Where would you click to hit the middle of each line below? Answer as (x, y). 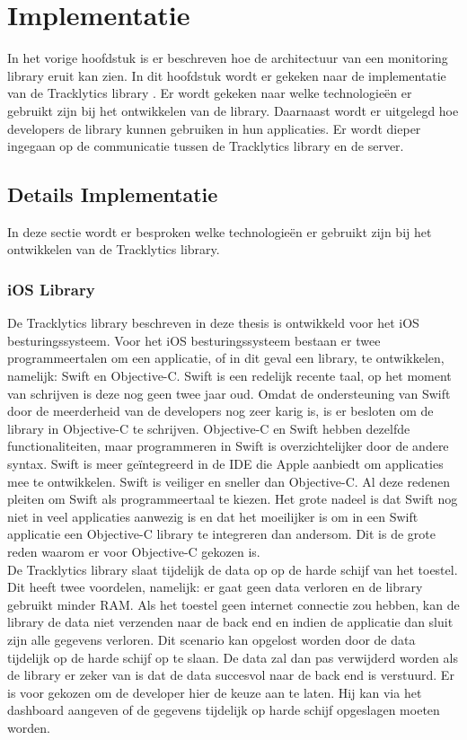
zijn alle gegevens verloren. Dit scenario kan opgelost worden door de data (211, 639)
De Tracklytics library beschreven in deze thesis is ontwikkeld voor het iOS (213, 323)
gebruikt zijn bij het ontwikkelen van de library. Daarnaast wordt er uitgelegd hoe (233, 110)
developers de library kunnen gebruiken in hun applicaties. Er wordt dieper (214, 128)
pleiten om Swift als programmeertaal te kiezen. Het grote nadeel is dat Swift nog (233, 499)
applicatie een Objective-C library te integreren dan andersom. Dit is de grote (221, 534)
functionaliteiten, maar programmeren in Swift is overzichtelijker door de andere (228, 446)
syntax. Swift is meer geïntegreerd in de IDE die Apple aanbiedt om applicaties (225, 464)
